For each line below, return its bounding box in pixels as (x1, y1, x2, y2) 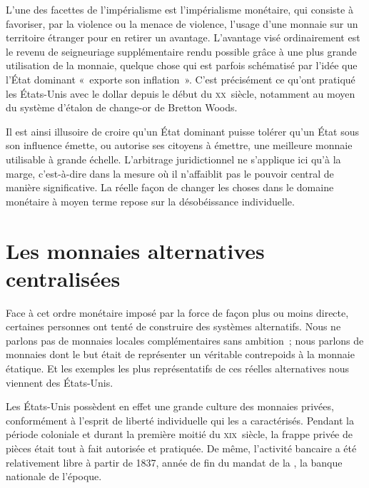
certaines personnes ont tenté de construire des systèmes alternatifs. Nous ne (6, 319, 341, 334)
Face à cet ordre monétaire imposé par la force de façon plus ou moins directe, (6, 305, 349, 320)
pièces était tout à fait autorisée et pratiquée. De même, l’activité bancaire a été (6, 440, 357, 455)
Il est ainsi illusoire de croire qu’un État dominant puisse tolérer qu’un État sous (6, 123, 360, 138)
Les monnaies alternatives (6, 235, 265, 265)
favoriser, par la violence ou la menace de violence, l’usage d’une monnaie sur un (6, 16, 358, 31)
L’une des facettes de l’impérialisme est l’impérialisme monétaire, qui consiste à (6, 2, 353, 16)
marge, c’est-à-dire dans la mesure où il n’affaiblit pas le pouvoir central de (6, 166, 334, 181)
